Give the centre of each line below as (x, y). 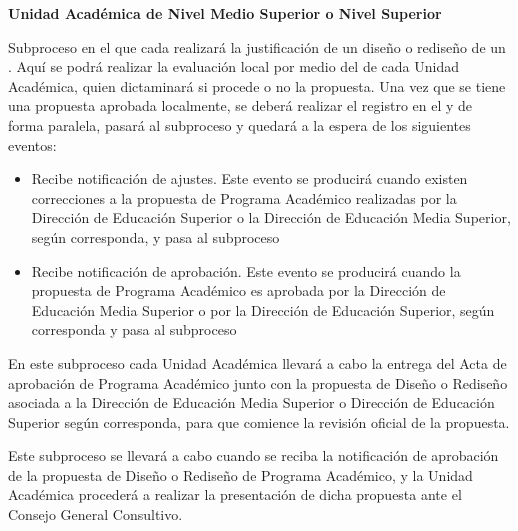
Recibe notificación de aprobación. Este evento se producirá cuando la (246, 270)
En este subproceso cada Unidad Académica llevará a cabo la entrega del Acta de (257, 362)
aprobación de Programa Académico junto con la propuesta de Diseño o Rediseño (258, 382)
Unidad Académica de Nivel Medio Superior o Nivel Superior (225, 13)
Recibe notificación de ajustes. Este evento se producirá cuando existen (249, 178)
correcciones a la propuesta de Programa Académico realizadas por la (244, 197)
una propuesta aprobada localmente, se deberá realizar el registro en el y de (240, 105)
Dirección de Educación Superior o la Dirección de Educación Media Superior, (271, 217)
